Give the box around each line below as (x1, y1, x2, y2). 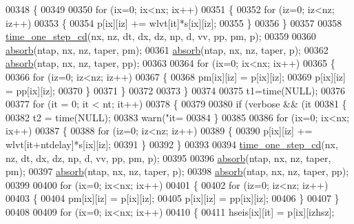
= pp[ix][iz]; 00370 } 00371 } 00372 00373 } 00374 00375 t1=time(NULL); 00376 (6, 83, 346, 97)
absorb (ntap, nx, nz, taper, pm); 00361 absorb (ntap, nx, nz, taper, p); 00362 (6, 42, 329, 57)
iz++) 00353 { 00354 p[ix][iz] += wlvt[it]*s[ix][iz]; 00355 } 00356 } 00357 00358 (6, 15, 342, 30)
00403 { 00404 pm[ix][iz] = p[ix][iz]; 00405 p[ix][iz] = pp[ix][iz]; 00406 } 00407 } (6, 191, 340, 205)
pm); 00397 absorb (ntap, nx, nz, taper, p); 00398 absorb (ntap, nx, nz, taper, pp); (6, 164, 349, 179)
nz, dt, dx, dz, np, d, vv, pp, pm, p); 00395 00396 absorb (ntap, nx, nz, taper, (6, 150, 331, 165)
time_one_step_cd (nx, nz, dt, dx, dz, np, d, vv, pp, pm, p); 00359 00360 (6, 29, 316, 43)
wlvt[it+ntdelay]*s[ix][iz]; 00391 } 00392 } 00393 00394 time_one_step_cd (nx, (6, 136, 338, 151)
